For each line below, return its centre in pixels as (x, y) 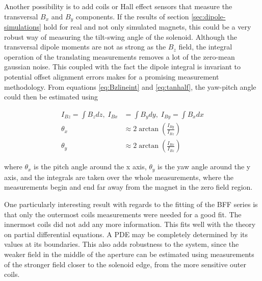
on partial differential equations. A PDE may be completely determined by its (126, 234)
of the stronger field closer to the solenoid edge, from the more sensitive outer (125, 264)
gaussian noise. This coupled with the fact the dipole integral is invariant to (123, 67)
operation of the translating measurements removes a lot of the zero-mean (120, 56)
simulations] (23, 27)
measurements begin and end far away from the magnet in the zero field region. (128, 187)
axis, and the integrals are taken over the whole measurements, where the (119, 177)
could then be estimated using (51, 97)
